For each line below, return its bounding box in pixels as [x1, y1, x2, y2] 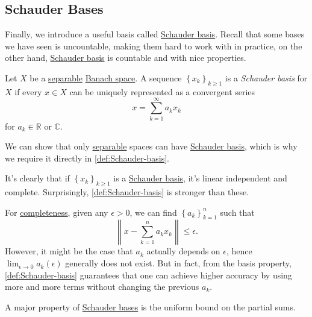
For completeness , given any [5, 206, 108, 218]
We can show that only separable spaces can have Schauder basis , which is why [5, 140, 298, 152]
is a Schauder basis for [225, 71, 308, 84]
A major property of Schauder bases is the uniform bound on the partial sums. [5, 300, 296, 313]
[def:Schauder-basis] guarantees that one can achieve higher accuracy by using [5, 268, 292, 281]
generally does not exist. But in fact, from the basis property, [65, 257, 292, 269]
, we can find [129, 206, 177, 218]
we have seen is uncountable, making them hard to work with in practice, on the [5, 39, 302, 52]
